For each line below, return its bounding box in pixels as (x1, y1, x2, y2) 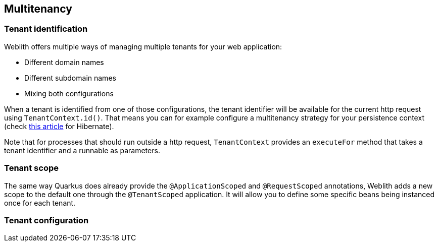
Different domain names (24, 57, 104, 67)
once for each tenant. (4, 198, 76, 207)
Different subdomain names (24, 73, 116, 82)
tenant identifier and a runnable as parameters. (4, 146, 160, 155)
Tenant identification (4, 24, 88, 34)
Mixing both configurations (24, 89, 114, 98)
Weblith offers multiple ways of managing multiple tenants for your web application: (4, 42, 282, 51)
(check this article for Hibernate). (4, 121, 114, 131)
